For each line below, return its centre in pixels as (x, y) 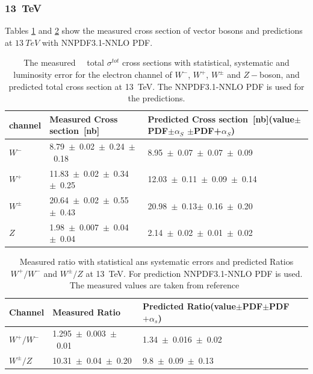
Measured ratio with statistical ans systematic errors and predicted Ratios (156, 261)
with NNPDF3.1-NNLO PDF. (97, 42)
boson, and (280, 74)
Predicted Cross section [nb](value (221, 119)
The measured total (64, 62)
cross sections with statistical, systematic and (206, 62)
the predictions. (156, 98)
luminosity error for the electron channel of (93, 74)
